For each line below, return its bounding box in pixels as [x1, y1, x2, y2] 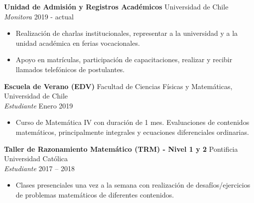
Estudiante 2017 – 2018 [4, 163, 75, 173]
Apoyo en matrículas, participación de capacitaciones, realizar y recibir [15, 54, 233, 65]
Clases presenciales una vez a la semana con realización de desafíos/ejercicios [15, 180, 251, 190]
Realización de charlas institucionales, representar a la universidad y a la [15, 28, 238, 38]
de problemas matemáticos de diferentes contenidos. [15, 189, 174, 200]
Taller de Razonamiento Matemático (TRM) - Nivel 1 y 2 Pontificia [4, 143, 238, 154]
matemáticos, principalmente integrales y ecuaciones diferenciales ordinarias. [15, 126, 249, 137]
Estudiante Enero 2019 [4, 100, 73, 110]
